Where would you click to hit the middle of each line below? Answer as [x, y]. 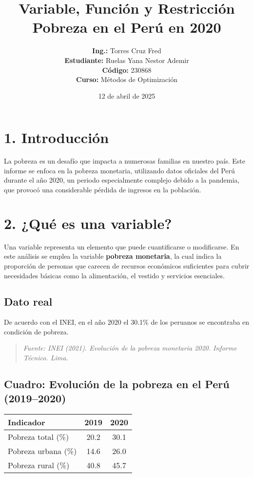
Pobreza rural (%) [39, 465]
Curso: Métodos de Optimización [127, 79]
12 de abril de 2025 [127, 95]
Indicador [27, 422]
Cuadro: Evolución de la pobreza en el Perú [117, 384]
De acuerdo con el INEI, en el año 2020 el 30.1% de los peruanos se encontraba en [127, 322]
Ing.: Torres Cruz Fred [127, 51]
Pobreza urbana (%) [42, 451]
